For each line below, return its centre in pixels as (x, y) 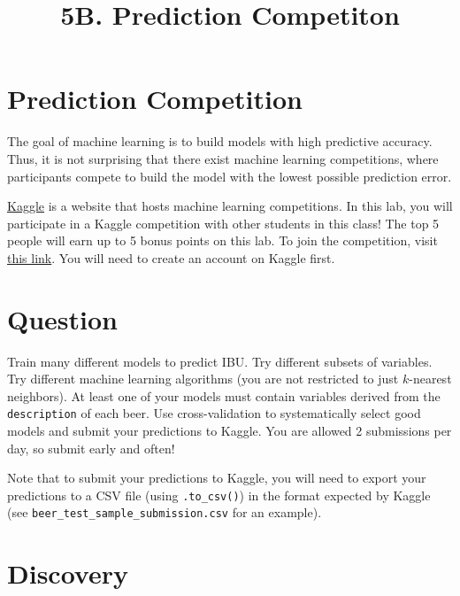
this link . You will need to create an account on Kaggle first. (171, 257)
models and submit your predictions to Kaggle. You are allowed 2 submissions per (230, 431)
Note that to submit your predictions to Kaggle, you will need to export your (217, 478)
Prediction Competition (155, 99)
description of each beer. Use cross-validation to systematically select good (214, 413)
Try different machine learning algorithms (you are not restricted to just (203, 379)
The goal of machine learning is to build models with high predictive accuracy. (220, 141)
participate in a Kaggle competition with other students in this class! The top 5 (223, 223)
